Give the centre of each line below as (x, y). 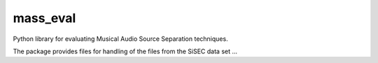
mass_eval (44, 18)
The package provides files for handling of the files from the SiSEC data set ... (125, 51)
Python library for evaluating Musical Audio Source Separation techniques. (120, 39)
